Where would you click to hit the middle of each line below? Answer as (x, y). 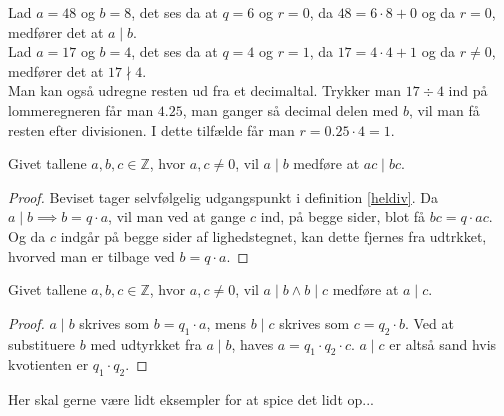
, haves (252, 343)
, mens (226, 322)
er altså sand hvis (443, 343)
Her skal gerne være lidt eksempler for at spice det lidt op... (191, 399)
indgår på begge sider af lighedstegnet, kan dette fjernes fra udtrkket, (273, 235)
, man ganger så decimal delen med (290, 109)
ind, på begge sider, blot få (343, 216)
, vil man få (444, 109)
